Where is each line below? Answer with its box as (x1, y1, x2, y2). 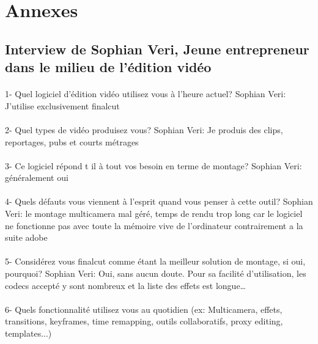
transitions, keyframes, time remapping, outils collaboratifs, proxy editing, (5, 315, 283, 328)
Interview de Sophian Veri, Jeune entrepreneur (5, 39, 309, 58)
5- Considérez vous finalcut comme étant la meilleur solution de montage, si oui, (5, 255, 306, 268)
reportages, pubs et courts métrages (5, 135, 139, 148)
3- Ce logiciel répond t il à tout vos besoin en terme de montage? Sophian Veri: (5, 159, 302, 172)
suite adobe (5, 231, 48, 244)
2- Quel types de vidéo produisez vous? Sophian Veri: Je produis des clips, (5, 123, 283, 136)
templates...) (5, 327, 52, 340)
